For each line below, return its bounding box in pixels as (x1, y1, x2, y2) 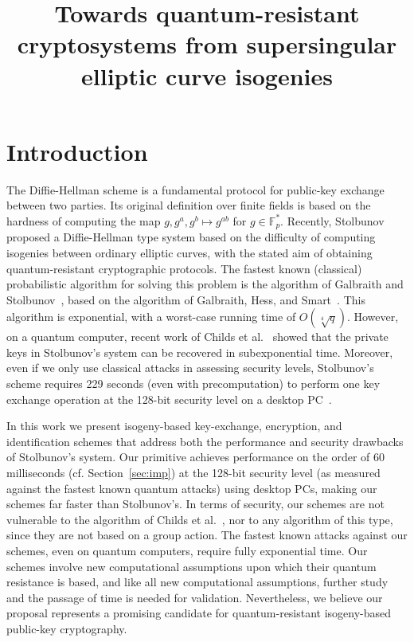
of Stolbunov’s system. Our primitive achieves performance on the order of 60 (6, 448, 385, 465)
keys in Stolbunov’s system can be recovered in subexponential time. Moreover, (6, 343, 393, 360)
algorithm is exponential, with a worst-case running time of (6, 308, 296, 325)
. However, (346, 308, 399, 325)
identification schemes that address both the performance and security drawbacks (6, 433, 404, 449)
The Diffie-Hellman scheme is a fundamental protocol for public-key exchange (6, 181, 385, 198)
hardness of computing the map (6, 212, 161, 229)
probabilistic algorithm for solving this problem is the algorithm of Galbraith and (6, 276, 404, 292)
